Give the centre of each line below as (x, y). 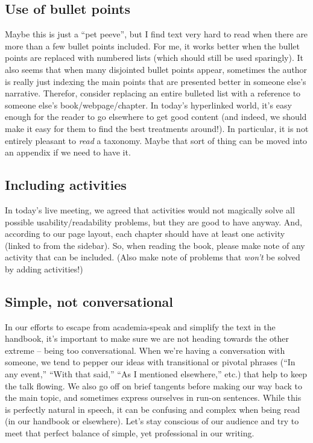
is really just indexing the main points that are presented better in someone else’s (156, 81)
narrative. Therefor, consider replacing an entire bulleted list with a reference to (153, 93)
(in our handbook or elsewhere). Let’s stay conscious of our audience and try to (152, 421)
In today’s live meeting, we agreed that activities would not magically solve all (150, 209)
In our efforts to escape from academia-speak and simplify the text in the (140, 326)
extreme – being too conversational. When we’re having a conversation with (145, 350)
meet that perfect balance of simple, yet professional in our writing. (130, 433)
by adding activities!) (44, 269)
